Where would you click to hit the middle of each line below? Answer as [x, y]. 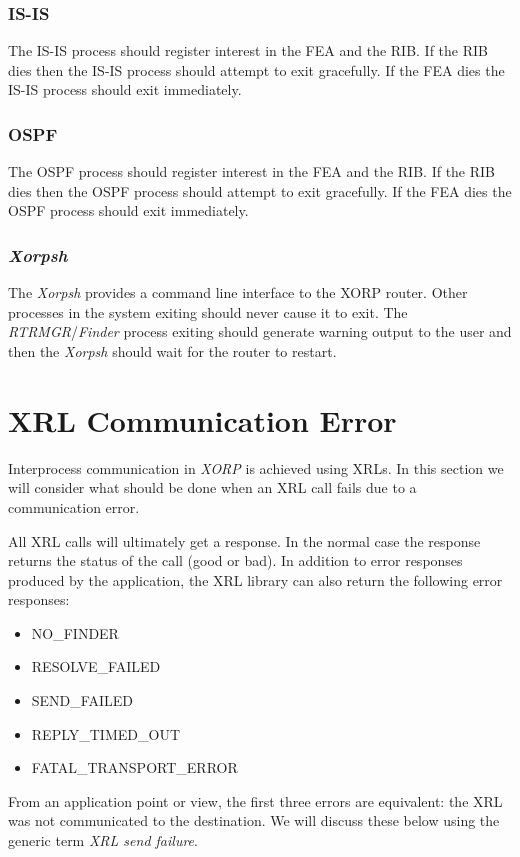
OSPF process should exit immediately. [128, 210]
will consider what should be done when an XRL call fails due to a [212, 487]
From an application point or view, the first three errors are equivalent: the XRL [255, 800]
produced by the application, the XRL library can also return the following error [255, 579]
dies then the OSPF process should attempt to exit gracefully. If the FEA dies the [260, 190]
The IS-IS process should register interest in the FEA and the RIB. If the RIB [248, 50]
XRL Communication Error [202, 419]
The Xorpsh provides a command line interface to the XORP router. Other [238, 292]
